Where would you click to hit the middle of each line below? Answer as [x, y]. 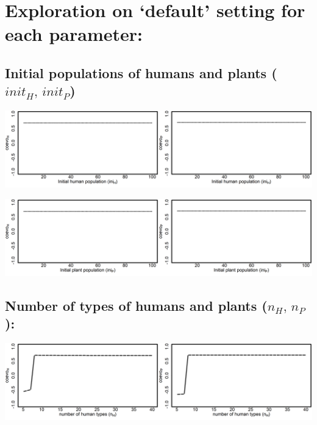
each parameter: [74, 34]
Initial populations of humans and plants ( [141, 72]
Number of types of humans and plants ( [136, 305]
